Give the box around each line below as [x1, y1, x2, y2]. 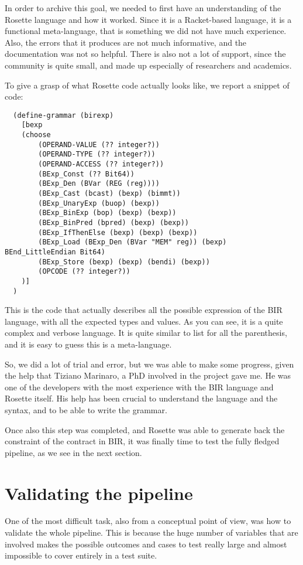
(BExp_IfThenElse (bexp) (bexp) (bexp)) [38, 228, 198, 237]
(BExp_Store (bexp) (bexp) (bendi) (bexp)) [38, 257, 210, 266]
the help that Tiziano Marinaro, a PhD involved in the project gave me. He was [5, 369, 291, 382]
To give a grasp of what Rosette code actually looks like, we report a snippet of [5, 79, 290, 91]
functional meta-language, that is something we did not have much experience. [5, 25, 287, 37]
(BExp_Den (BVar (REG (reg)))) [38, 179, 160, 188]
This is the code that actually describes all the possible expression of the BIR [5, 304, 283, 316]
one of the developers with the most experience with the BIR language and [5, 380, 274, 393]
